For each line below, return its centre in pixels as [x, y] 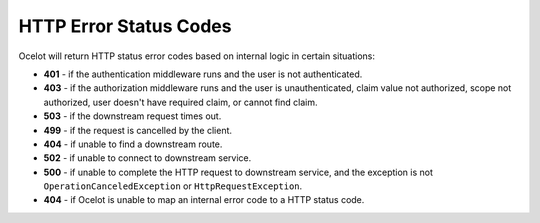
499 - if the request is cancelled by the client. [138, 130]
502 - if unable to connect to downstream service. [147, 158]
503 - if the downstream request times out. [132, 116]
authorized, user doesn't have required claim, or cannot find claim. [180, 102]
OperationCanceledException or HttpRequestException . [173, 186]
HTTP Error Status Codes [125, 26]
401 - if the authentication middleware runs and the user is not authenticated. [203, 74]
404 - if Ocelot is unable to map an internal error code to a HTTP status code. [204, 200]
